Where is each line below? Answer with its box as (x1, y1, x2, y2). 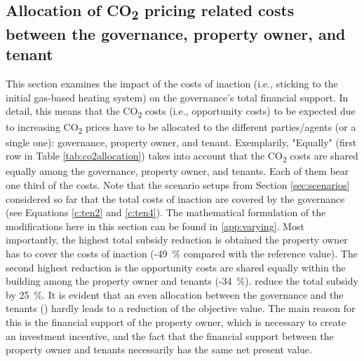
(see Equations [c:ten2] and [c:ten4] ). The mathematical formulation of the (6, 205, 326, 220)
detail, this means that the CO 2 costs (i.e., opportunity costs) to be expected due (6, 104, 356, 120)
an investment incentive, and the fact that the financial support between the (6, 328, 334, 343)
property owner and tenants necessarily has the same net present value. (6, 342, 312, 357)
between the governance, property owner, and (6, 23, 346, 45)
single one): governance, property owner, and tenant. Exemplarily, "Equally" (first (6, 134, 357, 149)
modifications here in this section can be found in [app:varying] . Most (6, 218, 304, 233)
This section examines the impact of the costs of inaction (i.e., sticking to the (6, 76, 338, 91)
